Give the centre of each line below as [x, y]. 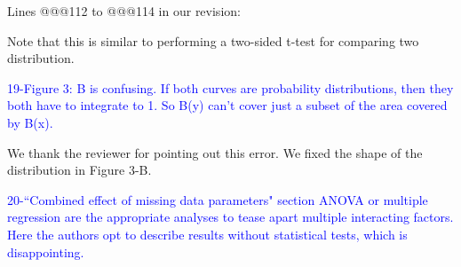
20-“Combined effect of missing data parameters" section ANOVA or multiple [218, 199]
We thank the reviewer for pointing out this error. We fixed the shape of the [215, 152]
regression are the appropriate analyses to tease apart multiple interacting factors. [230, 217]
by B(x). [30, 122]
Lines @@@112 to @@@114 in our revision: [124, 11]
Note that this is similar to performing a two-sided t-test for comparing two [213, 40]
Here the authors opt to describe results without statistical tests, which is [207, 234]
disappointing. [46, 251]
